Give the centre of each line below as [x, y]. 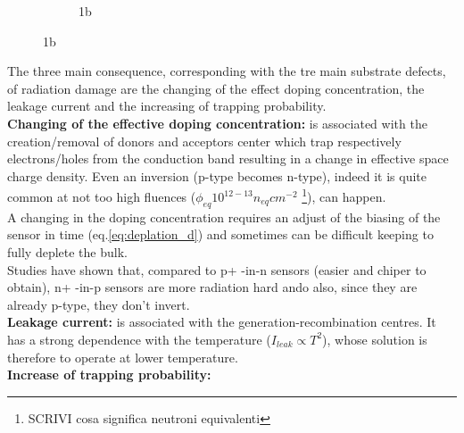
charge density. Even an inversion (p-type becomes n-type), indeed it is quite [217, 175]
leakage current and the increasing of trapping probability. [167, 106]
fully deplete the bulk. [67, 251]
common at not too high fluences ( [102, 196]
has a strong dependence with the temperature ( [139, 339]
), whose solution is [375, 339]
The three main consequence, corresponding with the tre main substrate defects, [227, 71]
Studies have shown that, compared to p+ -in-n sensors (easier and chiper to [217, 269]
